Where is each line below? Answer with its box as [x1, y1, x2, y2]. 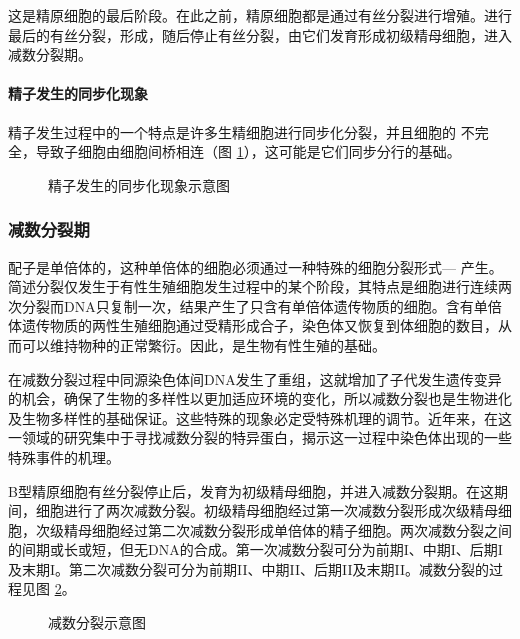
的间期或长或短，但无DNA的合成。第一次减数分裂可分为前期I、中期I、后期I [8, 539, 503, 560]
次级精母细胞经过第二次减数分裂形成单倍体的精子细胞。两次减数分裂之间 [35, 519, 512, 540]
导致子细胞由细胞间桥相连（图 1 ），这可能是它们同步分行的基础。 [35, 141, 461, 162]
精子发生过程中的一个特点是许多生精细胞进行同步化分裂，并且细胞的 [8, 121, 456, 142]
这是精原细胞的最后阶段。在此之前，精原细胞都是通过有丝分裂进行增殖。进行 [8, 5, 512, 25]
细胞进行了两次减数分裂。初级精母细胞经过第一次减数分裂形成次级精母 [35, 500, 498, 521]
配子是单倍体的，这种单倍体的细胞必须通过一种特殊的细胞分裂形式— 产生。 [8, 256, 503, 277]
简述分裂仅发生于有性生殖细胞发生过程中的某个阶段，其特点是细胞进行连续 [8, 276, 498, 297]
